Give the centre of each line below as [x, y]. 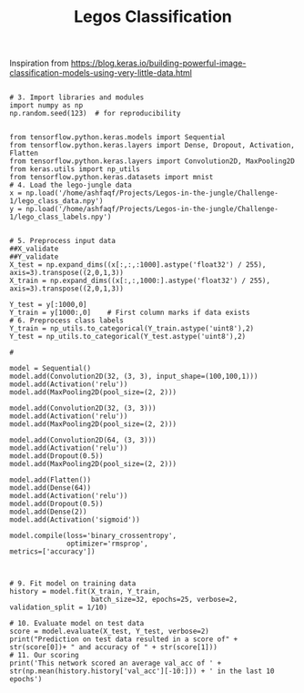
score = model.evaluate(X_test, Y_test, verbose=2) [109, 632]
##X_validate [34, 249]
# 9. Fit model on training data [73, 584]
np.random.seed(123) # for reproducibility [95, 114]
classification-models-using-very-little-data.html [101, 73]
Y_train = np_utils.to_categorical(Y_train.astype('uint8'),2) [132, 329]
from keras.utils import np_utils [75, 169]
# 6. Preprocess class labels [67, 321]
